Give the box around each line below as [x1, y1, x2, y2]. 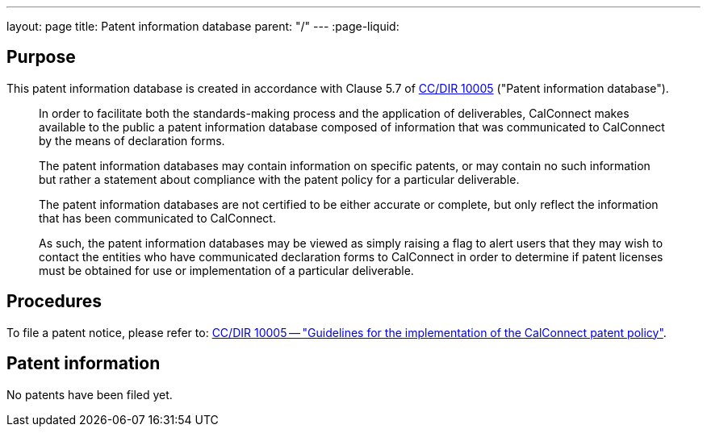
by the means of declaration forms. [39, 133, 225, 148]
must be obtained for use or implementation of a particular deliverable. [39, 263, 414, 277]
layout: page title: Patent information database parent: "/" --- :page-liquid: [6, 19, 400, 33]
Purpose [6, 47, 76, 68]
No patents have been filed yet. [6, 387, 173, 402]
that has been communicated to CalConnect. [39, 210, 276, 225]
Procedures [6, 291, 102, 312]
